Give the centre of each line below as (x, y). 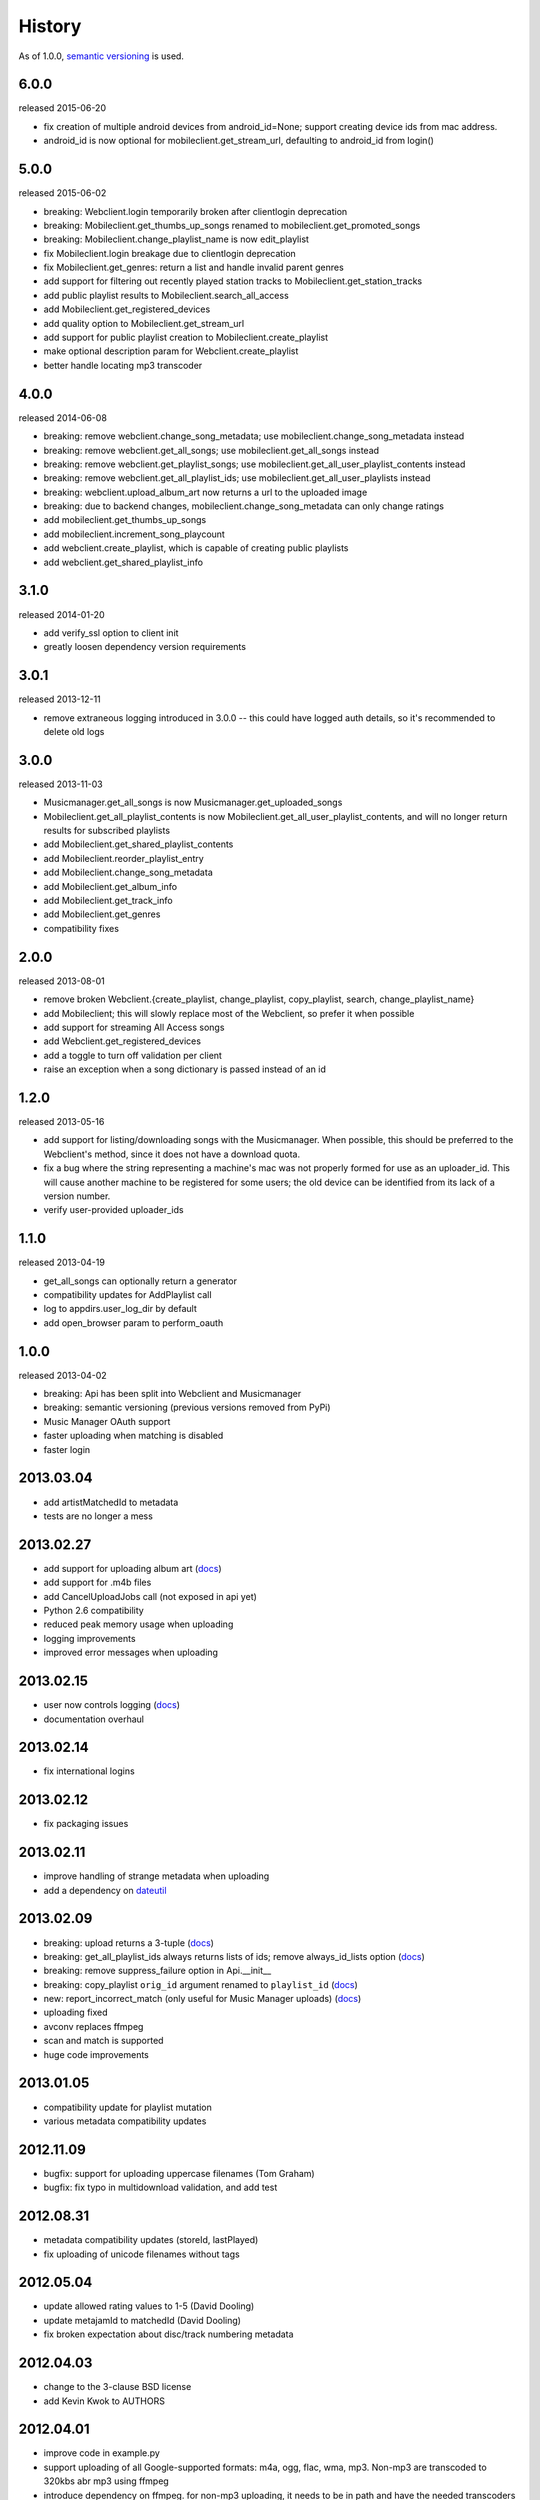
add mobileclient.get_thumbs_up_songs (125, 520)
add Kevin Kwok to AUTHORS (104, 2401)
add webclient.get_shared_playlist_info (123, 562)
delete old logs (74, 732)
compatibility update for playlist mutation (127, 2107)
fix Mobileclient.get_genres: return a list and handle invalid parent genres (193, 267)
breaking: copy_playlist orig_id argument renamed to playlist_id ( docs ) (201, 1984)
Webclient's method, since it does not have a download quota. (172, 1154)
